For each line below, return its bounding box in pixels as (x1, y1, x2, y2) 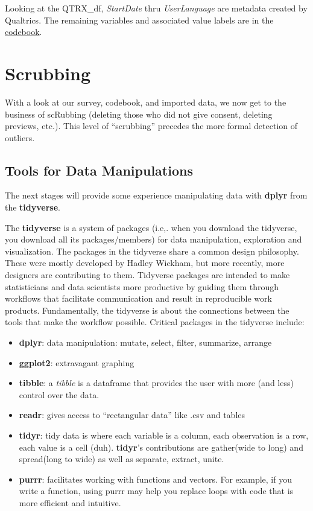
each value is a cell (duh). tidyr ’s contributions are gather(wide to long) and (19, 440, 303, 453)
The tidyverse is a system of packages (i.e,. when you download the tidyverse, (5, 221, 297, 233)
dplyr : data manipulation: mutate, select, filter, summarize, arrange (19, 336, 272, 349)
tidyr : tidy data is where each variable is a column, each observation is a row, (19, 428, 309, 441)
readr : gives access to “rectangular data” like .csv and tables (19, 408, 245, 421)
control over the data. (19, 388, 100, 401)
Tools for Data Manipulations (5, 160, 193, 179)
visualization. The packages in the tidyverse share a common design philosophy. (5, 244, 299, 257)
